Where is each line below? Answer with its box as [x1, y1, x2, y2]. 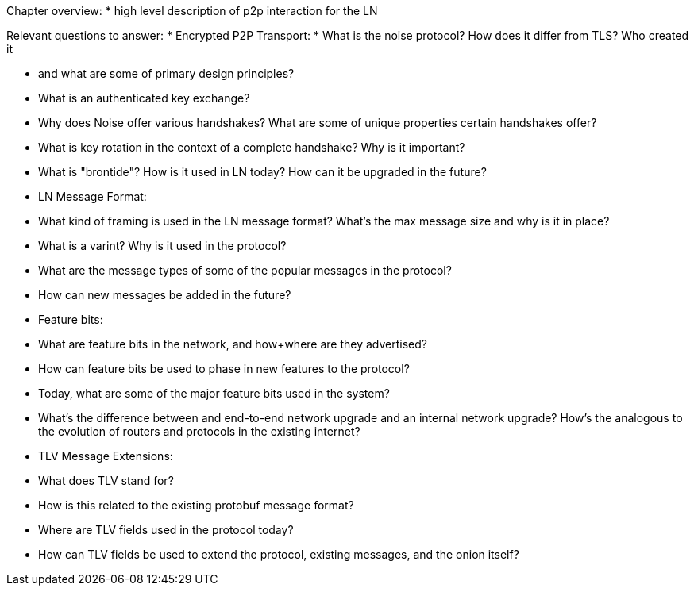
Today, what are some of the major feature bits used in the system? [38, 386, 390, 400]
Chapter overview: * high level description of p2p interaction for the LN [6, 4, 378, 17]
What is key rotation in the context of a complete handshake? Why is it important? [38, 140, 465, 154]
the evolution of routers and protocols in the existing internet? [38, 425, 360, 438]
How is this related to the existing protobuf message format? [38, 498, 354, 512]
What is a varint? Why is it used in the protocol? [38, 239, 287, 252]
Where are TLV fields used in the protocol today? [38, 523, 294, 536]
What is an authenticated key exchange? [38, 91, 250, 105]
